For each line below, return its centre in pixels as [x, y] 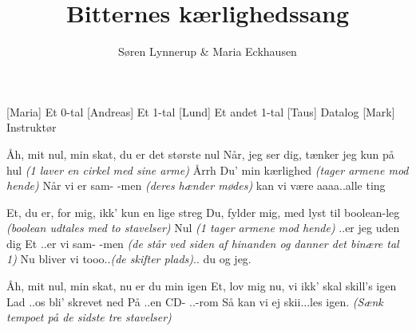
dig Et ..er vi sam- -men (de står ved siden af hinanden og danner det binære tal [203, 243]
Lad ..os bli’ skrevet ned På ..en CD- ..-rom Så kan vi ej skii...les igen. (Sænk [195, 301]
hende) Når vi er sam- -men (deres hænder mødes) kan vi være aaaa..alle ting [196, 185]
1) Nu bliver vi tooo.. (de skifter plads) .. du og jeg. [129, 259]
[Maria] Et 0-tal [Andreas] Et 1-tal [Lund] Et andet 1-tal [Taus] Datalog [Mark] [201, 111]
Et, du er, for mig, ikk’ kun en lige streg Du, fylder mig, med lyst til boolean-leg [203, 212]
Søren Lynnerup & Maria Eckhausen [208, 51]
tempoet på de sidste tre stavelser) [89, 317]
